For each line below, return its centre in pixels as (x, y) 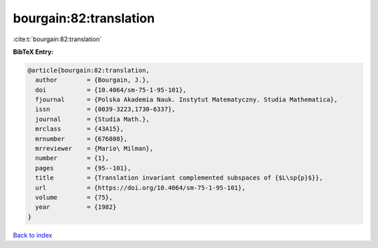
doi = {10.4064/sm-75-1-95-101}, (111, 90)
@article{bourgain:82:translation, (89, 70)
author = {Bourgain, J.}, (92, 80)
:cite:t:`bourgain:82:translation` (57, 39)
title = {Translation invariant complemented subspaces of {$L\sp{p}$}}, (179, 178)
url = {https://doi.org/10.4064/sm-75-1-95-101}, (140, 188)
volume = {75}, (74, 197)
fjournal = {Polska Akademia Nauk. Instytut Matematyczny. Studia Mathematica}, (187, 100)
